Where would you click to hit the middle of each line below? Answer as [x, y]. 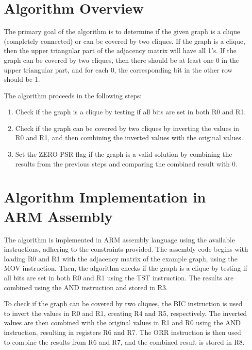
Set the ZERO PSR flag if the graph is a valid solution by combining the [124, 154]
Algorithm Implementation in [105, 197]
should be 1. [22, 79]
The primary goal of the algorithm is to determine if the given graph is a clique [122, 31]
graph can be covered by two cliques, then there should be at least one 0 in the [122, 60]
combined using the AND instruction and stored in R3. [86, 287]
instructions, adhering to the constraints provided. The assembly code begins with [126, 249]
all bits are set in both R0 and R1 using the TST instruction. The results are [119, 277]
